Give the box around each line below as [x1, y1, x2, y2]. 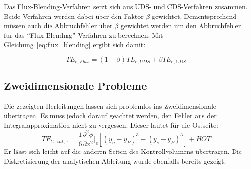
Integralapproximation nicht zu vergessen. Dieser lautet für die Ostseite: [4, 119, 218, 130]
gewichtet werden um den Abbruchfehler [120, 20, 241, 31]
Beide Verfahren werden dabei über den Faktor [4, 11, 144, 21]
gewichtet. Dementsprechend [151, 11, 236, 21]
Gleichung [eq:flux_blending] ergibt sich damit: [4, 39, 146, 50]
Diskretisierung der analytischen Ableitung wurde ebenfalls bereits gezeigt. [4, 155, 226, 166]
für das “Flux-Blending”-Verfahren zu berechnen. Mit [4, 30, 163, 40]
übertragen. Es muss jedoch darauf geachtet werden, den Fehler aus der [4, 110, 217, 120]
